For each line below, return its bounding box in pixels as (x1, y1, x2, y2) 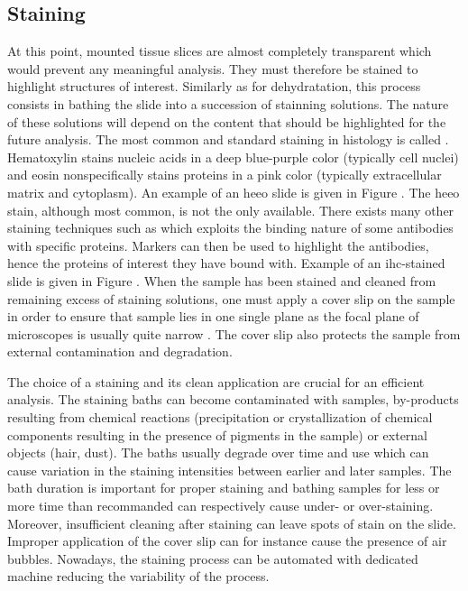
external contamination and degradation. (7, 342, 233, 361)
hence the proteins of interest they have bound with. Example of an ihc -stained (7, 254, 445, 272)
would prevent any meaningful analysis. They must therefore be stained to (7, 59, 418, 78)
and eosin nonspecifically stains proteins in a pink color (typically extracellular (7, 165, 442, 184)
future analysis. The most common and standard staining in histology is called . (7, 130, 449, 149)
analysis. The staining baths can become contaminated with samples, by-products (7, 390, 459, 409)
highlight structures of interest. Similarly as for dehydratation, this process (7, 77, 421, 96)
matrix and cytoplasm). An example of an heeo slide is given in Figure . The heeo (7, 182, 460, 201)
